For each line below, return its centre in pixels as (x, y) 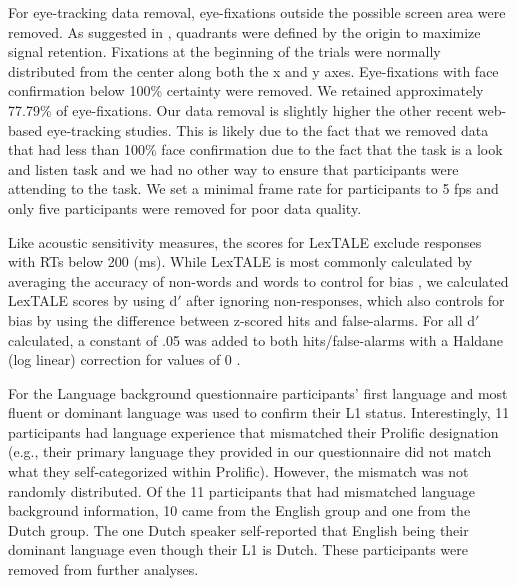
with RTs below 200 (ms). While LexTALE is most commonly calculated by (240, 261)
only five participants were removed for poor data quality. (185, 207)
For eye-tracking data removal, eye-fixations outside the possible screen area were (257, 12)
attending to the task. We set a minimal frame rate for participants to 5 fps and (253, 188)
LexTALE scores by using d (93, 300)
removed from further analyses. (103, 569)
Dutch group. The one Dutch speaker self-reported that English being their (238, 529)
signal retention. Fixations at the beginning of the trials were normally (224, 51)
